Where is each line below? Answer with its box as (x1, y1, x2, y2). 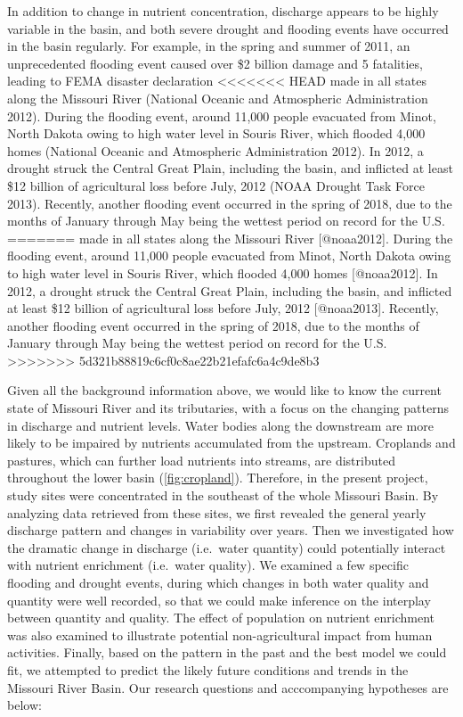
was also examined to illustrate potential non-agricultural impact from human (7, 625, 433, 644)
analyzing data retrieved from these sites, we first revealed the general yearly (7, 503, 426, 522)
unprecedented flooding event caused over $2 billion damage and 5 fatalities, (7, 54, 423, 72)
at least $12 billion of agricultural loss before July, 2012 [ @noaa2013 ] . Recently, (7, 299, 439, 317)
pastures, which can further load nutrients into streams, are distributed (7, 450, 395, 469)
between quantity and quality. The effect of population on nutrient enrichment (7, 608, 435, 627)
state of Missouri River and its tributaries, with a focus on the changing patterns (7, 399, 450, 417)
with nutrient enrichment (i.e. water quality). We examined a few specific (7, 556, 409, 574)
